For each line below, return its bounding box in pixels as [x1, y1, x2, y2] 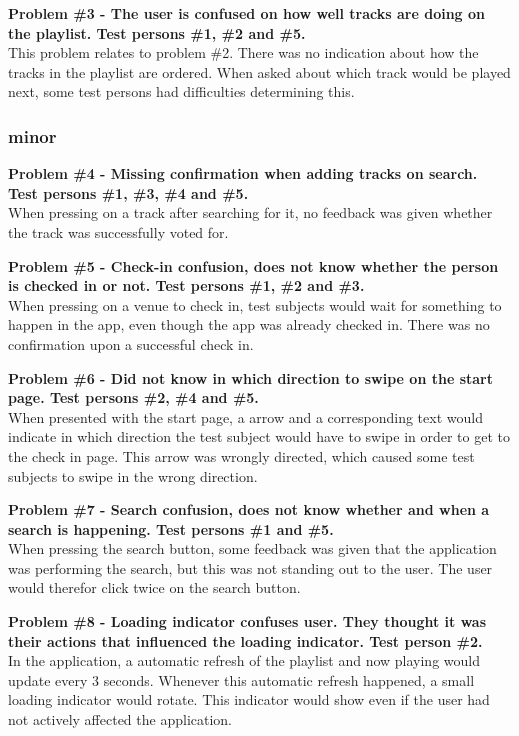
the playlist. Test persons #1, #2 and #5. [8, 22, 306, 43]
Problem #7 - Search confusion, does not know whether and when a [8, 499, 490, 520]
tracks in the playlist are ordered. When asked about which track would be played [8, 61, 511, 82]
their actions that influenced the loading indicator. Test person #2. [8, 630, 483, 651]
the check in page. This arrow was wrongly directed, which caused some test [8, 445, 475, 466]
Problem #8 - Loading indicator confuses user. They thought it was [8, 611, 487, 632]
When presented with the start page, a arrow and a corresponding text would [8, 406, 483, 427]
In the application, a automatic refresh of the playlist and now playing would [8, 650, 480, 671]
